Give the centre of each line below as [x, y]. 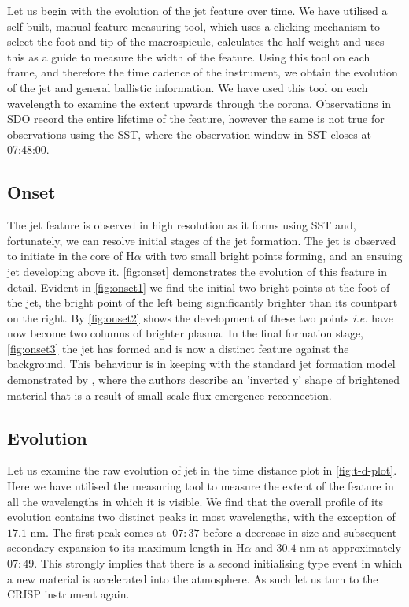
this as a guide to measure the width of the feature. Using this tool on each [189, 56]
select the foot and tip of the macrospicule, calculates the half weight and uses [196, 41]
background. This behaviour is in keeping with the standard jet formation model [201, 364]
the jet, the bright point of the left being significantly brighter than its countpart [203, 302]
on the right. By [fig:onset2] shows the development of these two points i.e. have [200, 317]
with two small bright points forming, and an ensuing [274, 256]
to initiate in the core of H [71, 256]
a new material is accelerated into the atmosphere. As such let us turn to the [193, 578]
